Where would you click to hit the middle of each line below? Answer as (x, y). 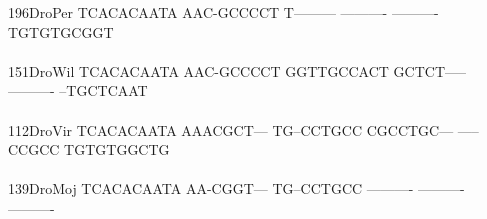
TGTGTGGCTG (117, 149)
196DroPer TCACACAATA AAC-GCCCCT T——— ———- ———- (223, 12)
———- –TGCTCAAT (78, 90)
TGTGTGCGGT (61, 31)
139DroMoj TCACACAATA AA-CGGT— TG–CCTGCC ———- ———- (236, 188)
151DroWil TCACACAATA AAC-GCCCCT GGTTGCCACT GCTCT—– (237, 70)
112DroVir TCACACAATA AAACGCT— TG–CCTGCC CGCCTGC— (231, 129)
